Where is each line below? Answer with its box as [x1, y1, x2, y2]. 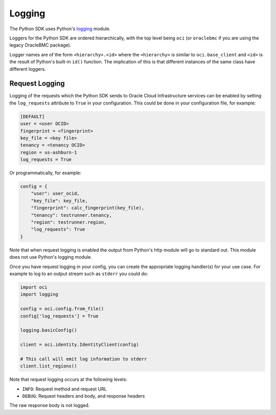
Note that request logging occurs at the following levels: [9, 377, 128, 383]
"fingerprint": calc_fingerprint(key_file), [31, 205, 145, 211]
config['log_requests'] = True [20, 313, 99, 319]
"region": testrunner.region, [31, 219, 107, 225]
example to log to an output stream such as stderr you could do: [9, 271, 148, 277]
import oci [20, 284, 48, 290]
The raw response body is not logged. [9, 402, 90, 408]
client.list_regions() [20, 363, 77, 369]
